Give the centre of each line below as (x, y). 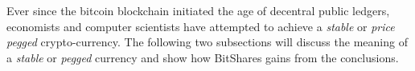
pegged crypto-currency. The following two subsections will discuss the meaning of (207, 42)
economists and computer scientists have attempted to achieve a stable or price (201, 26)
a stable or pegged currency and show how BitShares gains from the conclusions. (203, 57)
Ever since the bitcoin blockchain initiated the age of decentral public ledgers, (198, 10)
